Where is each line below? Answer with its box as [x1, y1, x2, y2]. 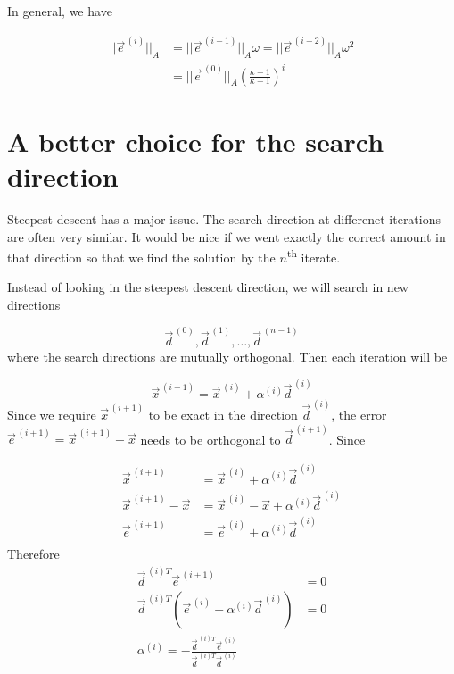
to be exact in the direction [148, 405, 298, 424]
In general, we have [7, 2, 112, 20]
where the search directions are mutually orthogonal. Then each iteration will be [7, 347, 448, 366]
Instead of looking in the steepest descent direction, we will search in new [7, 278, 409, 296]
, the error [331, 405, 387, 424]
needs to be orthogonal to [140, 429, 281, 448]
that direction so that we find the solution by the [7, 247, 276, 266]
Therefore [7, 545, 60, 563]
